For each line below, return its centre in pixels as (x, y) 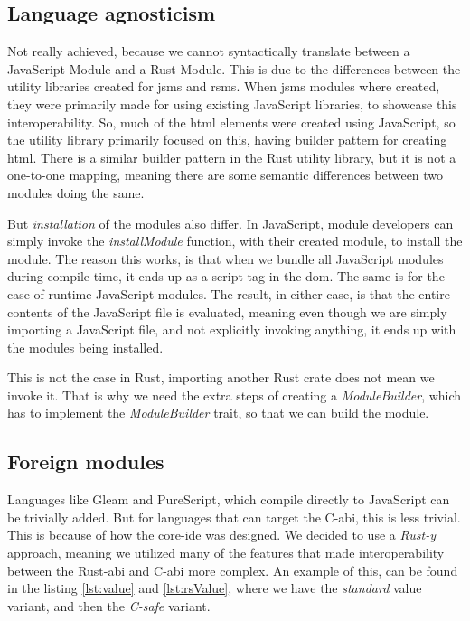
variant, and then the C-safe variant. (109, 605)
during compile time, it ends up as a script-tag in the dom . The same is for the (226, 276)
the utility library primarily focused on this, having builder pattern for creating (227, 140)
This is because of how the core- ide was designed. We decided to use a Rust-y (222, 535)
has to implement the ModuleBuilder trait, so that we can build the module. (218, 413)
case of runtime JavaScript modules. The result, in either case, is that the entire (229, 293)
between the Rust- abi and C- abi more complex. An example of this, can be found (233, 570)
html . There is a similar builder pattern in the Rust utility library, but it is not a (232, 157)
